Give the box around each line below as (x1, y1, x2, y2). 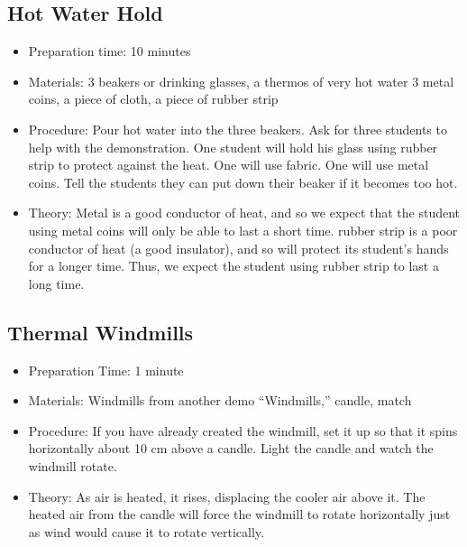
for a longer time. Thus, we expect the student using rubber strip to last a (28, 256, 439, 275)
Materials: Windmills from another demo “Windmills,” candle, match (28, 391, 412, 410)
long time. (28, 273, 85, 292)
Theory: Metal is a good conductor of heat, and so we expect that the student (28, 203, 461, 222)
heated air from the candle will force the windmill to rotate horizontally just (28, 505, 451, 524)
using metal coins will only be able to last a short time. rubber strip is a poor (28, 220, 458, 239)
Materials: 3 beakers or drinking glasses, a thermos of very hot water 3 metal (28, 71, 454, 90)
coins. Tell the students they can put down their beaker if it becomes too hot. (28, 172, 458, 191)
